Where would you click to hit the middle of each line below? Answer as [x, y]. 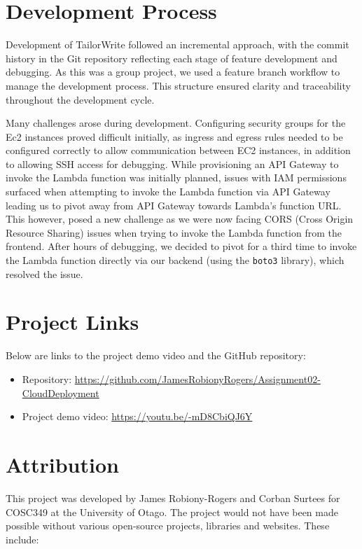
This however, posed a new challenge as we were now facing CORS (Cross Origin [180, 219]
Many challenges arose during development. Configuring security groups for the [176, 123]
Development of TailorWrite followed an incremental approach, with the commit [177, 44]
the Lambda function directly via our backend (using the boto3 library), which [175, 260]
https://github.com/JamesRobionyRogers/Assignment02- [197, 379]
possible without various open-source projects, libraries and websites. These [168, 526]
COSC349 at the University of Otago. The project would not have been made [172, 512]
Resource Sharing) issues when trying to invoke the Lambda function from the [174, 232]
